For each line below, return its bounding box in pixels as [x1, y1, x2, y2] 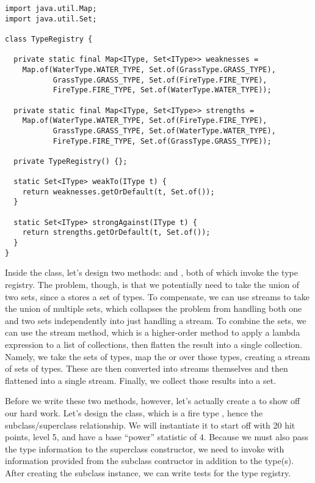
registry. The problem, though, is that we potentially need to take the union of [5, 278, 300, 290]
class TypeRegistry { [5, 34, 93, 43]
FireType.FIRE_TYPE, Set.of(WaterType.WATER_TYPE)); [52, 86, 272, 95]
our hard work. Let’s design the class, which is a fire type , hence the [5, 406, 263, 419]
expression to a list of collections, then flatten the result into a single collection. [5, 337, 303, 350]
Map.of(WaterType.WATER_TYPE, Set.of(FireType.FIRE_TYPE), [22, 116, 267, 125]
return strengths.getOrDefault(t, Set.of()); [22, 228, 211, 237]
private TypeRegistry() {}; [13, 157, 128, 166]
